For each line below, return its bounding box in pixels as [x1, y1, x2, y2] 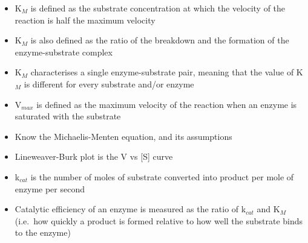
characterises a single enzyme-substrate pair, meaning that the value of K [30, 66, 303, 78]
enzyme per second [15, 182, 85, 195]
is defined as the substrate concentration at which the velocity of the [30, 2, 286, 14]
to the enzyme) [15, 226, 71, 239]
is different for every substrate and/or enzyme [24, 77, 194, 90]
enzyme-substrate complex [15, 45, 113, 58]
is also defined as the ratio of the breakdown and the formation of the [30, 34, 289, 46]
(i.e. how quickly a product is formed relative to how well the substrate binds [15, 214, 303, 227]
